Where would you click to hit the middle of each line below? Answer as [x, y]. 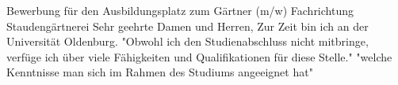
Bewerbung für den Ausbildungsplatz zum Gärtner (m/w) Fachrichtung [180, 10]
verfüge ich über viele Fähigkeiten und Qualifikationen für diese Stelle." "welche [199, 56]
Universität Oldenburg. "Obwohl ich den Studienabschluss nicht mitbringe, [188, 41]
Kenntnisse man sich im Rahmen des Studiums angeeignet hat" [160, 72]
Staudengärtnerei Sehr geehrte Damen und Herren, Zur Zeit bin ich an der [188, 26]
